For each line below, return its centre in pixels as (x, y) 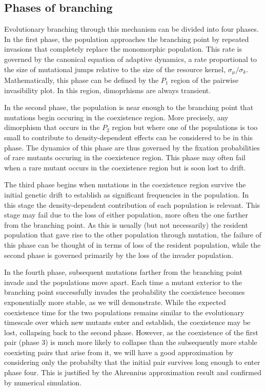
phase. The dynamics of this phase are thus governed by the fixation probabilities (132, 147)
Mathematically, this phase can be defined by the (81, 80)
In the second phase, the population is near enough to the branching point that (129, 107)
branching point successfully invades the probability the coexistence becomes (125, 292)
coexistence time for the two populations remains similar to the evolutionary (124, 312)
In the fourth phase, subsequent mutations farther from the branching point (123, 272)
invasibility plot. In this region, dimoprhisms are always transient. (108, 90)
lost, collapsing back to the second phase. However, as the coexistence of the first (131, 332)
